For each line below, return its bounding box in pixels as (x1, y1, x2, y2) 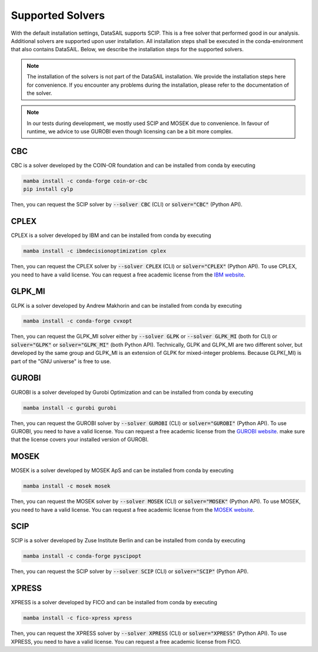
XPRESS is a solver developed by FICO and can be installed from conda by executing (11, 599, 217, 606)
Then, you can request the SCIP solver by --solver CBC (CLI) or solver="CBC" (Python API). (11, 201, 243, 208)
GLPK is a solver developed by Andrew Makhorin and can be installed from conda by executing (11, 302, 242, 309)
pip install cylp (23, 186, 74, 193)
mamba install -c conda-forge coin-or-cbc (23, 177, 148, 184)
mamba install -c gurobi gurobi (23, 404, 117, 411)
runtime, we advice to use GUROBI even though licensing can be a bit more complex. (26, 128, 233, 135)
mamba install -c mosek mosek (23, 483, 111, 489)
